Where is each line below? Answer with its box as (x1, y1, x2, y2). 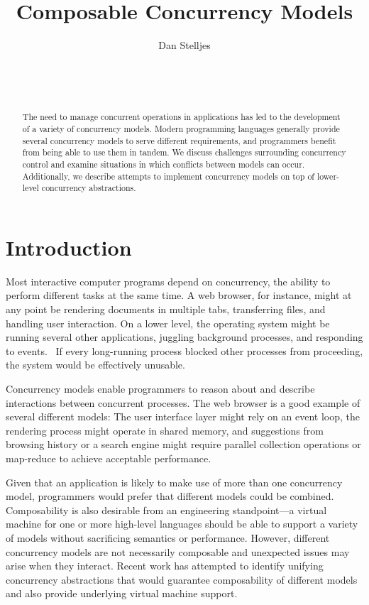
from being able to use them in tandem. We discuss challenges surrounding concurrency (22, 146, 346, 158)
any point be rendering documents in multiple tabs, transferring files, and (6, 302, 326, 317)
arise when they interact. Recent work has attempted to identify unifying (6, 558, 324, 573)
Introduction (6, 232, 132, 261)
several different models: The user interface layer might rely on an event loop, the (6, 409, 360, 424)
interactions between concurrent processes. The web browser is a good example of (6, 395, 360, 410)
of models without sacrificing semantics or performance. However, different (6, 530, 330, 545)
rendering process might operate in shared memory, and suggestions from (6, 423, 324, 437)
